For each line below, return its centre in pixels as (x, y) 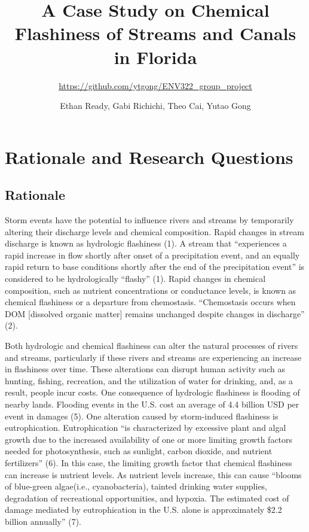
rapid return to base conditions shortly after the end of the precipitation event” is (155, 267)
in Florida (155, 57)
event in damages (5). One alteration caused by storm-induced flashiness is (142, 416)
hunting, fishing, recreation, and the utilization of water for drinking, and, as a (149, 380)
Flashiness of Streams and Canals (155, 33)
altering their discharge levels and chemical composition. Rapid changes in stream (154, 231)
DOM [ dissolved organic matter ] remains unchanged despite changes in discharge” (155, 313)
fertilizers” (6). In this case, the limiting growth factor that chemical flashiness (149, 462)
